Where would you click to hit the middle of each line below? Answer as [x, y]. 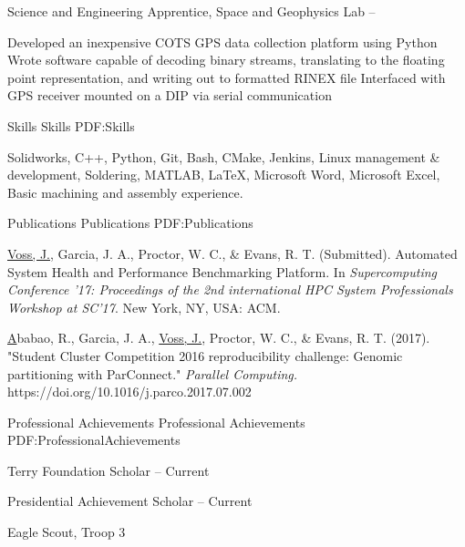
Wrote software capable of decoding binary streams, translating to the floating [226, 60]
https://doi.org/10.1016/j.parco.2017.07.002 [129, 392]
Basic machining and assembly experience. [125, 192]
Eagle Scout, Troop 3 [67, 532]
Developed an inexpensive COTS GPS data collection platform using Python [222, 41]
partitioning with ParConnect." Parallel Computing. [153, 373]
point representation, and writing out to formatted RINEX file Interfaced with [227, 77]
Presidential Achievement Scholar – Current [130, 501]
